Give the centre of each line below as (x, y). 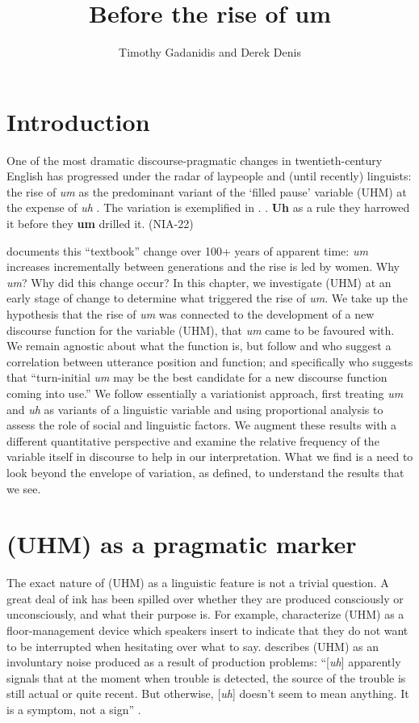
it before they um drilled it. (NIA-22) (100, 224)
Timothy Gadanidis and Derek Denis (210, 52)
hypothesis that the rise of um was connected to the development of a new (191, 314)
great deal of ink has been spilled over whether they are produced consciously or (205, 598)
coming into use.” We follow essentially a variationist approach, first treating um (205, 393)
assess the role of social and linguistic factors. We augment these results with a (202, 425)
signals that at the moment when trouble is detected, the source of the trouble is (206, 677)
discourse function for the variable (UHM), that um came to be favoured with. (201, 330)
